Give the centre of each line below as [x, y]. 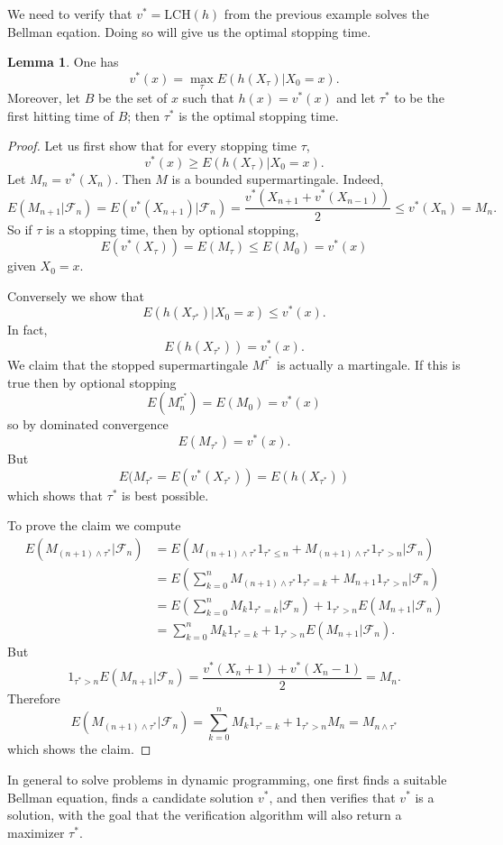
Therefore [34, 698]
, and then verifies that [332, 797]
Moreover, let [44, 98]
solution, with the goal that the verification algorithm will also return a [205, 815]
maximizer [36, 832]
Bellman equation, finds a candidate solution [131, 797]
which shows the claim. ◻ [79, 749]
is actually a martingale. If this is [369, 365]
